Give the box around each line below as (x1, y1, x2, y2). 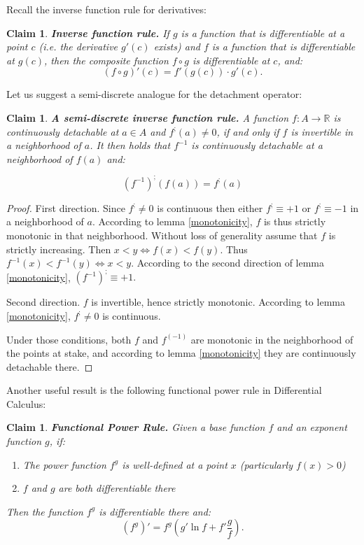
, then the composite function (44, 52, 169, 67)
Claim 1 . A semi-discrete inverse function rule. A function (6, 110, 289, 125)
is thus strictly (263, 214, 326, 229)
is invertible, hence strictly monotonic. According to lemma (91, 295, 345, 309)
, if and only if (216, 124, 279, 139)
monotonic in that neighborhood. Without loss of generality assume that (6, 228, 318, 243)
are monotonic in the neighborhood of (190, 332, 353, 346)
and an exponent (276, 420, 347, 434)
